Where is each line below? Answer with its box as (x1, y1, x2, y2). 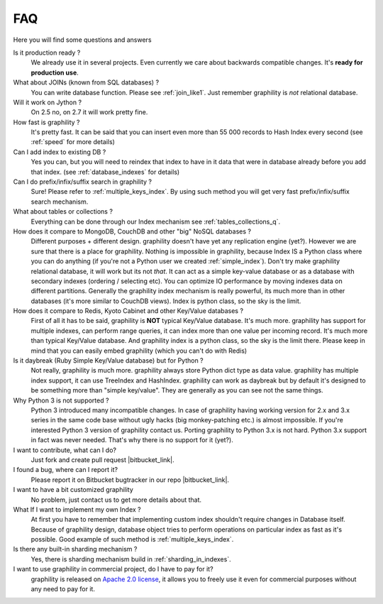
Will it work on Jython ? (13, 98, 82, 106)
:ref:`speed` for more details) (30, 138, 115, 146)
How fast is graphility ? (13, 118, 80, 126)
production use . (30, 68, 79, 77)
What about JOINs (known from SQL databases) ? (13, 78, 160, 87)
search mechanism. (30, 197, 89, 206)
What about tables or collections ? (13, 207, 113, 216)
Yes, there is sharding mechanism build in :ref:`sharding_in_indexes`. (30, 554, 231, 564)
